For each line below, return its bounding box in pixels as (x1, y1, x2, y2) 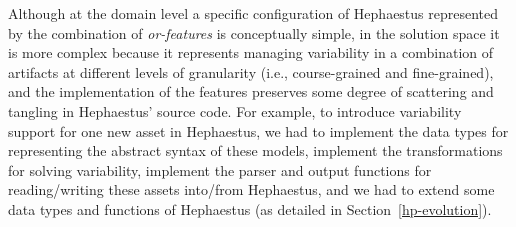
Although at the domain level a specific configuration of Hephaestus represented (8, 3, 499, 23)
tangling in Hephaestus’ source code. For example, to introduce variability (8, 100, 462, 121)
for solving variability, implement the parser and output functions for (8, 159, 432, 180)
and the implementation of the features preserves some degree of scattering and (8, 81, 494, 102)
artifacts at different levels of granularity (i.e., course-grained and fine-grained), (8, 61, 494, 82)
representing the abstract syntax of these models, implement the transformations (8, 140, 503, 161)
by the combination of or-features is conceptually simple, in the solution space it (8, 22, 500, 43)
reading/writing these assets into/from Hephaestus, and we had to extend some (8, 179, 495, 200)
